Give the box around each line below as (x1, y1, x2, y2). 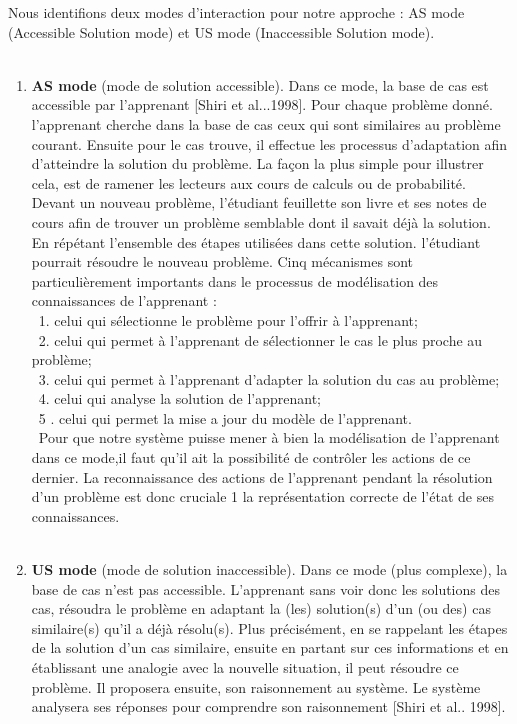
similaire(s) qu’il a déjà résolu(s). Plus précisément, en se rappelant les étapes (31, 617, 508, 638)
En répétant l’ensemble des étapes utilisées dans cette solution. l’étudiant (31, 231, 481, 252)
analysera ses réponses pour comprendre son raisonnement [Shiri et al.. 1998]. (31, 696, 506, 717)
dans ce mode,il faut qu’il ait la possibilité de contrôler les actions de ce (31, 447, 471, 468)
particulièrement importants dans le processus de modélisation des (31, 270, 439, 291)
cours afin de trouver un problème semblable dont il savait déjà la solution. (31, 211, 491, 232)
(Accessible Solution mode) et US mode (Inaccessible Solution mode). (8, 21, 435, 42)
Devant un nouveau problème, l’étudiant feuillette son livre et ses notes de (31, 192, 487, 213)
